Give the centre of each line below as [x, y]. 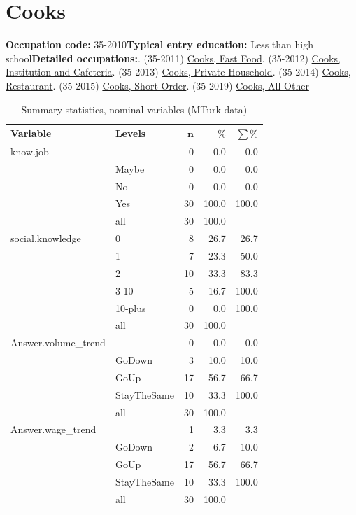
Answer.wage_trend [54, 429]
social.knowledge [46, 238]
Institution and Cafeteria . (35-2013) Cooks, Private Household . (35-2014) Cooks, [178, 72]
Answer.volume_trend [58, 343]
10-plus [130, 308]
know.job [30, 151]
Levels [130, 133]
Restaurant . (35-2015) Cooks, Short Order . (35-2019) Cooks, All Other [157, 85]
